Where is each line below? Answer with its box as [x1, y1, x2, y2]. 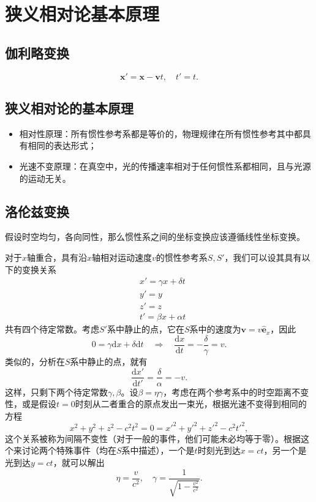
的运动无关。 [19, 171, 71, 184]
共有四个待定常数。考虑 [5, 323, 99, 335]
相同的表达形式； [28, 139, 97, 152]
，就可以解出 [53, 456, 105, 469]
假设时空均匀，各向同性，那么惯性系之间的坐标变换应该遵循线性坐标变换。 [5, 230, 305, 243]
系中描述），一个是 [121, 444, 195, 457]
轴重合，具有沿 [27, 250, 88, 263]
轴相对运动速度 [92, 250, 152, 263]
